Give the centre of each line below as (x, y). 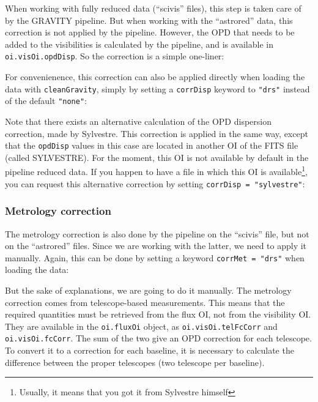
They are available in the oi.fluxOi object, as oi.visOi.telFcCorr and (141, 326)
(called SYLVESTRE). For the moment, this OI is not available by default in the (157, 157)
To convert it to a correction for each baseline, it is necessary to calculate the (150, 350)
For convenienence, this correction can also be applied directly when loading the (155, 77)
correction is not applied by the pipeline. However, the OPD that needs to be (150, 32)
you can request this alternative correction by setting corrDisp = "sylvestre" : (155, 183)
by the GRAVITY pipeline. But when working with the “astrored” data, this (149, 20)
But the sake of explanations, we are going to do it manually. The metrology (148, 290)
